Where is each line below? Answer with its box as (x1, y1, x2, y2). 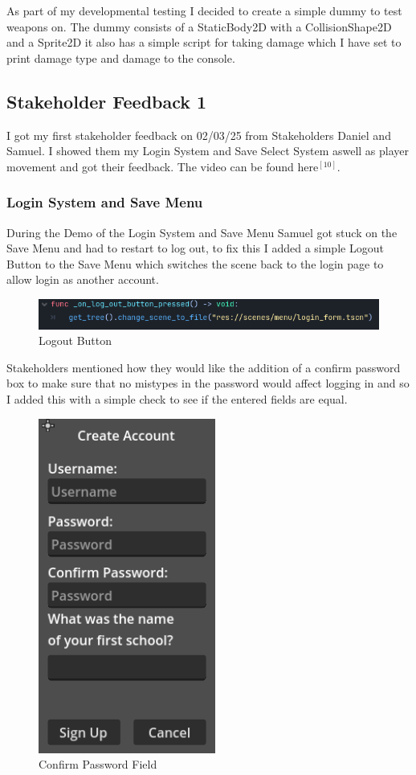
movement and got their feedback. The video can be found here (6, 158, 319, 174)
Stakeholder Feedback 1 (6, 88, 207, 113)
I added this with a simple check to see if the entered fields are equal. (6, 391, 348, 408)
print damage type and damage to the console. (6, 49, 235, 66)
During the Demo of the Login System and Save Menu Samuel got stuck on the (6, 223, 398, 240)
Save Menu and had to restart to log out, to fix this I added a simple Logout (6, 240, 384, 256)
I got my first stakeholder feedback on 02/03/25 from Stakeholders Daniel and (6, 126, 391, 143)
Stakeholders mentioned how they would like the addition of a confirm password (6, 359, 401, 375)
